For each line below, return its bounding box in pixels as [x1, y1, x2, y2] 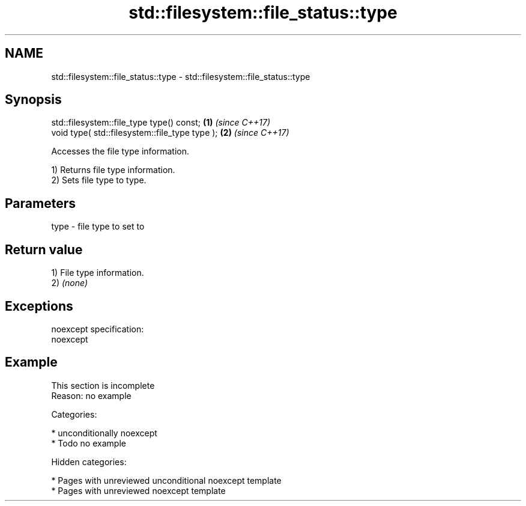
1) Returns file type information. [51, 165, 175, 175]
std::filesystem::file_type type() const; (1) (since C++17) [51, 117, 271, 128]
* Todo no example [51, 437, 126, 448]
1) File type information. [51, 267, 144, 278]
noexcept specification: [51, 323, 144, 334]
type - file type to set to [51, 221, 145, 232]
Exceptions [5, 298, 73, 314]
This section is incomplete [51, 380, 155, 391]
